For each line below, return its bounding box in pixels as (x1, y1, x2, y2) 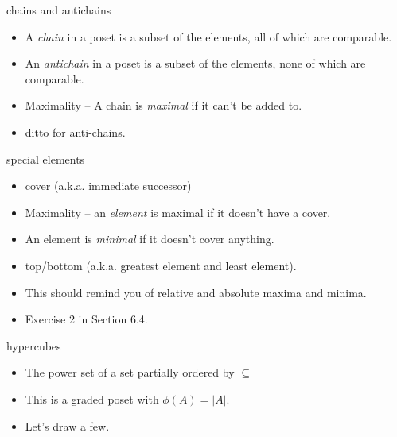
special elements (6, 150, 85, 167)
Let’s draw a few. (25, 417, 110, 434)
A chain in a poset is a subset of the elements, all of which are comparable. (25, 28, 392, 44)
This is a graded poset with (25, 390, 159, 407)
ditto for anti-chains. (25, 123, 126, 140)
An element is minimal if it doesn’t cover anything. (25, 230, 274, 247)
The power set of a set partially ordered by (25, 364, 235, 381)
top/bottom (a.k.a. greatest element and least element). (25, 257, 297, 273)
